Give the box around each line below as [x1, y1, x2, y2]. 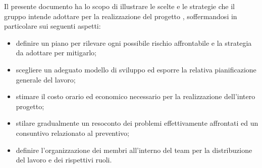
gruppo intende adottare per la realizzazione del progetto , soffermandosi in [4, 11, 237, 21]
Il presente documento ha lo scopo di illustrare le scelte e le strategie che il [4, 1, 235, 11]
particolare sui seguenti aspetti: [4, 21, 101, 31]
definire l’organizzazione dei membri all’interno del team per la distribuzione [16, 144, 252, 155]
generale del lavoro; [16, 74, 76, 85]
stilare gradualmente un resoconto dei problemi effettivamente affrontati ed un [16, 118, 258, 128]
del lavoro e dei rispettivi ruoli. [16, 154, 112, 165]
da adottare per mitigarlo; [16, 47, 96, 58]
